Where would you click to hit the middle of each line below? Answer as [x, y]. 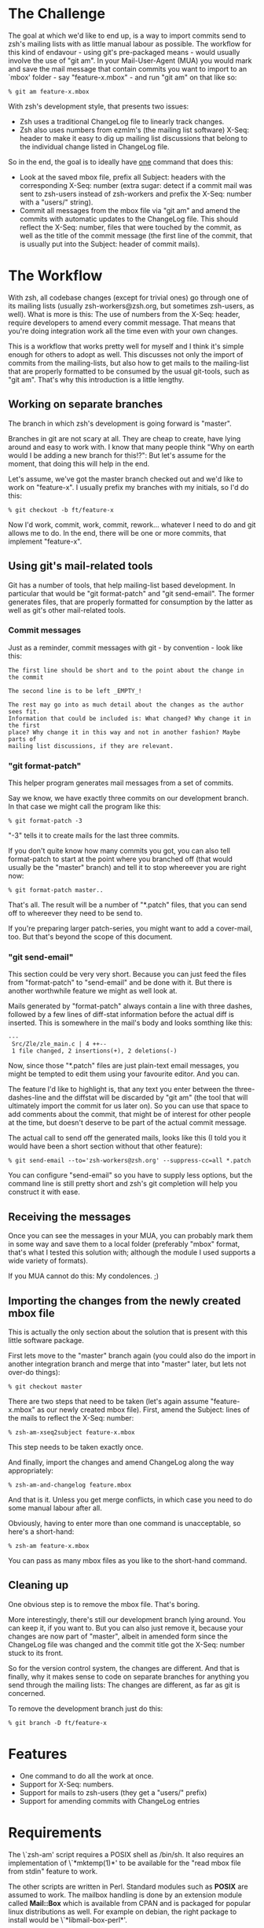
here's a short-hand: [41, 1532]
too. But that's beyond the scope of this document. [90, 937]
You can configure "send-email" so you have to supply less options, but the [130, 1175]
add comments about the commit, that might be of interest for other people [130, 1115]
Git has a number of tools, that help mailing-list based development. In [122, 585]
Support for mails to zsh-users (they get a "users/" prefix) [113, 1792]
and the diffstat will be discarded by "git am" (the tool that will [148, 1097]
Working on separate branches [86, 405]
